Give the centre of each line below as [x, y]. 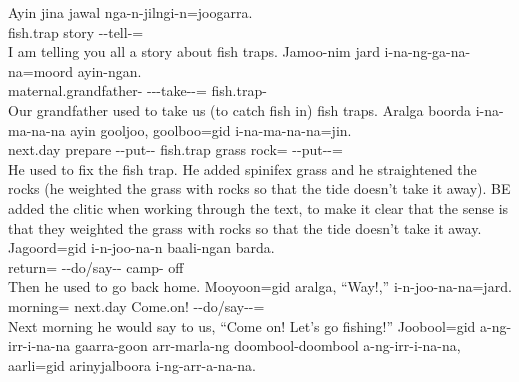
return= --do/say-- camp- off [96, 266]
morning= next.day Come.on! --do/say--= [136, 305]
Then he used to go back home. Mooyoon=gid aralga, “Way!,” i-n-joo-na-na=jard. [260, 286]
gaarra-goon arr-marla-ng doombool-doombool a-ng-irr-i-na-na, [267, 345]
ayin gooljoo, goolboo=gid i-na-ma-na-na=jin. [211, 129]
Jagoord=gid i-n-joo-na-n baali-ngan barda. [141, 247]
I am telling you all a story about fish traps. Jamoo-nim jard [194, 51]
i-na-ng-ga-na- [427, 51]
